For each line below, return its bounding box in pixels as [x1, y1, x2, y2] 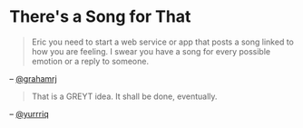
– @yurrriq [9, 108, 49, 119]
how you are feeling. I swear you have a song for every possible [31, 45, 270, 56]
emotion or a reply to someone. [31, 55, 150, 66]
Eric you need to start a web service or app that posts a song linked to [31, 36, 295, 47]
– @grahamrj [9, 73, 57, 84]
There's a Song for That [9, 6, 191, 27]
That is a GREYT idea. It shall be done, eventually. [31, 91, 218, 102]
